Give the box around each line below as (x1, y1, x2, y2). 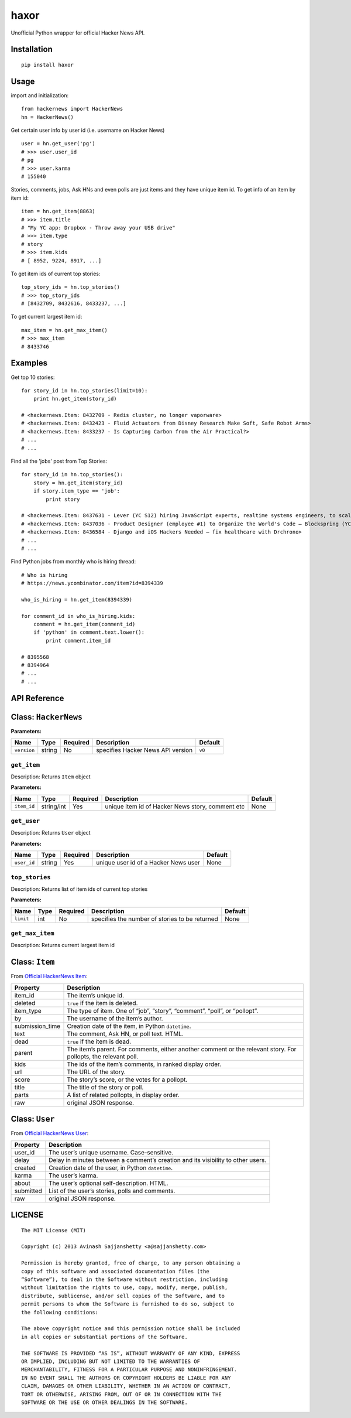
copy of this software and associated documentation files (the (21, 1268, 210, 1275)
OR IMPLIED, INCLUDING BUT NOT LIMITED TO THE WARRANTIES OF (21, 1358, 200, 1365)
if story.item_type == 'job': (33, 488, 120, 494)
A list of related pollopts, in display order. (67, 1091, 180, 1099)
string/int (41, 802, 67, 811)
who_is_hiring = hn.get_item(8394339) (21, 596, 133, 603)
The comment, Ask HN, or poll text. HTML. (67, 1030, 184, 1038)
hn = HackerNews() (21, 114, 74, 120)
